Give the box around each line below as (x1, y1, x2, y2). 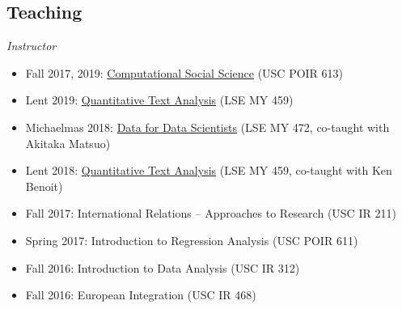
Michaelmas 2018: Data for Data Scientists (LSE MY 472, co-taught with (25, 118, 390, 135)
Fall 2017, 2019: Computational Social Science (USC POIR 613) (25, 64, 344, 81)
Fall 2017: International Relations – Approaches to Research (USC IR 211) (25, 205, 396, 222)
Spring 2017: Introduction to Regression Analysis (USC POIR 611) (25, 231, 358, 248)
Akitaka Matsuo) (25, 134, 111, 151)
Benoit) (25, 177, 63, 194)
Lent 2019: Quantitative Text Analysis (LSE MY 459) (25, 91, 294, 108)
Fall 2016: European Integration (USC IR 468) (25, 286, 256, 303)
